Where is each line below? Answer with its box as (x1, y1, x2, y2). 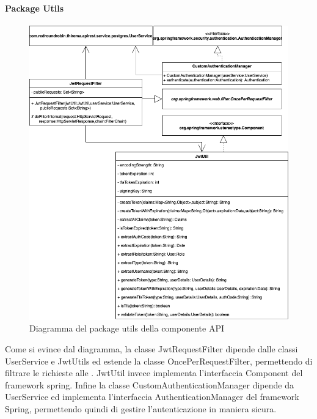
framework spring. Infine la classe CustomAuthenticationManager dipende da (5, 378, 294, 391)
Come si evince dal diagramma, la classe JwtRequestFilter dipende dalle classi (5, 342, 298, 355)
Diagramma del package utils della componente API (29, 322, 224, 335)
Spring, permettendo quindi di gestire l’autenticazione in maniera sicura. (5, 402, 277, 415)
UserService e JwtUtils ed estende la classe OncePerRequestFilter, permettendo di (5, 354, 313, 367)
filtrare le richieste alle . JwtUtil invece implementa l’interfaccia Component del (5, 366, 303, 379)
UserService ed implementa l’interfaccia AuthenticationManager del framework (5, 390, 299, 403)
